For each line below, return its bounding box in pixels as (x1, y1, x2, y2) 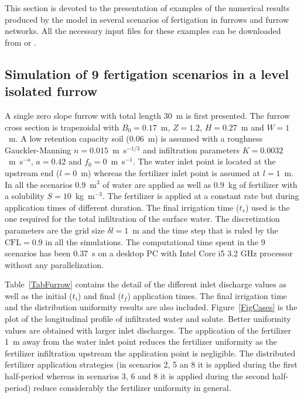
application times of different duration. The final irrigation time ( (5, 201, 240, 213)
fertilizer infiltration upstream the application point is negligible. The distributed (5, 346, 296, 359)
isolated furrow (5, 82, 98, 100)
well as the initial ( (5, 289, 73, 301)
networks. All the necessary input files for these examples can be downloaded (5, 25, 281, 37)
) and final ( (77, 289, 121, 301)
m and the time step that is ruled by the (132, 224, 278, 236)
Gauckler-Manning (5, 143, 71, 156)
